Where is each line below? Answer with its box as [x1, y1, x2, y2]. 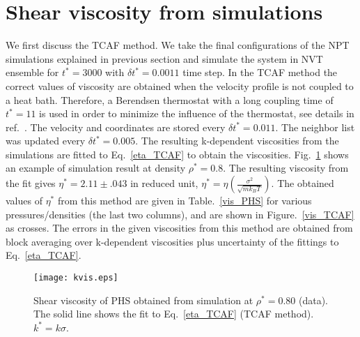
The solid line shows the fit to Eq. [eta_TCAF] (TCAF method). [33, 306, 314, 321]
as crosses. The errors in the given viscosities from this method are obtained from [6, 220, 353, 235]
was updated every [6, 133, 86, 148]
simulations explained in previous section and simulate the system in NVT [6, 51, 323, 66]
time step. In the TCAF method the [182, 65, 338, 80]
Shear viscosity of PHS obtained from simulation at [33, 292, 253, 307]
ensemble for [6, 65, 59, 80]
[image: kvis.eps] [33, 273, 118, 283]
